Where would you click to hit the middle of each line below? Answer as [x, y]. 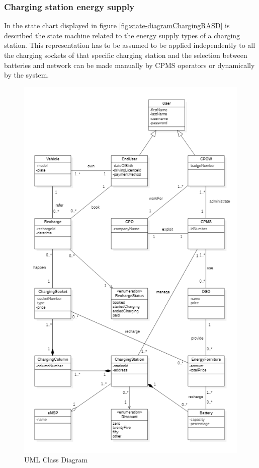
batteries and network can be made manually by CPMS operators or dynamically [129, 65]
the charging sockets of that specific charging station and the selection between [126, 55]
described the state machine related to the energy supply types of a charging [122, 35]
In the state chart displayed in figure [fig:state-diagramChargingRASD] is [117, 25]
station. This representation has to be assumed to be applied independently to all [130, 45]
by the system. [27, 75]
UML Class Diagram [56, 460]
